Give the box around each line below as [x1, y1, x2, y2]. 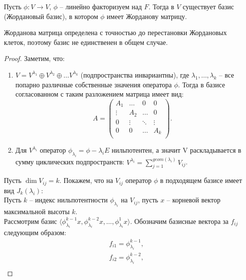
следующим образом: [4, 227, 66, 238]
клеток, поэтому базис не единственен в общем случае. [4, 37, 168, 47]
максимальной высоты [4, 206, 70, 217]
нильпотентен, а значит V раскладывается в [112, 145, 242, 155]
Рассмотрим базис [4, 216, 57, 226]
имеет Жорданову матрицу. [107, 11, 187, 21]
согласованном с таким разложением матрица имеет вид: [15, 89, 184, 99]
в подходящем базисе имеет [160, 175, 242, 185]
